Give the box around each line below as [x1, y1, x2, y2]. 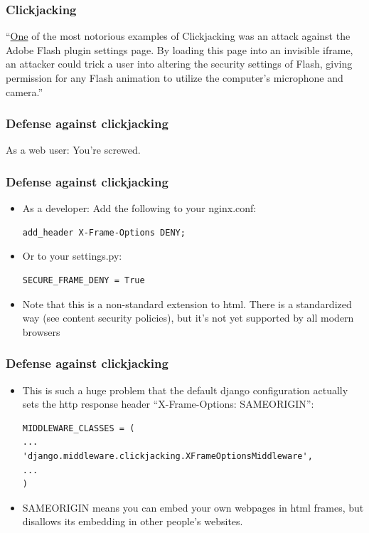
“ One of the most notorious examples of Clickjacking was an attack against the [6, 28, 351, 43]
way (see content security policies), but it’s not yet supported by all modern [22, 310, 354, 325]
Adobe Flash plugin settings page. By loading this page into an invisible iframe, [6, 42, 353, 57]
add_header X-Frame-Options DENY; [22, 227, 186, 238]
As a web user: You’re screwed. [6, 142, 141, 157]
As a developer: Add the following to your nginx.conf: [22, 201, 257, 216]
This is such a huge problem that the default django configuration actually [22, 382, 348, 397]
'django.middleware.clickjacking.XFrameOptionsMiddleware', [22, 450, 313, 461]
